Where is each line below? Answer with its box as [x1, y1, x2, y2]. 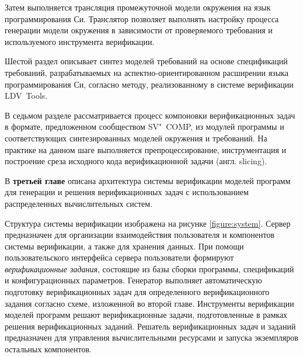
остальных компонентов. [5, 343, 92, 355]
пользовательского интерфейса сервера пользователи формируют [5, 251, 234, 264]
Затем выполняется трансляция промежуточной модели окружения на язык [5, 1, 271, 13]
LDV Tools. [5, 89, 48, 102]
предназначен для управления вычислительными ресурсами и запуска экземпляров [5, 331, 298, 344]
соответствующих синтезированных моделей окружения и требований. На [5, 131, 267, 144]
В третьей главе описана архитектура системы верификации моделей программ [5, 174, 291, 186]
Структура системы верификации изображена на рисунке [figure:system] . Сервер [5, 217, 291, 229]
